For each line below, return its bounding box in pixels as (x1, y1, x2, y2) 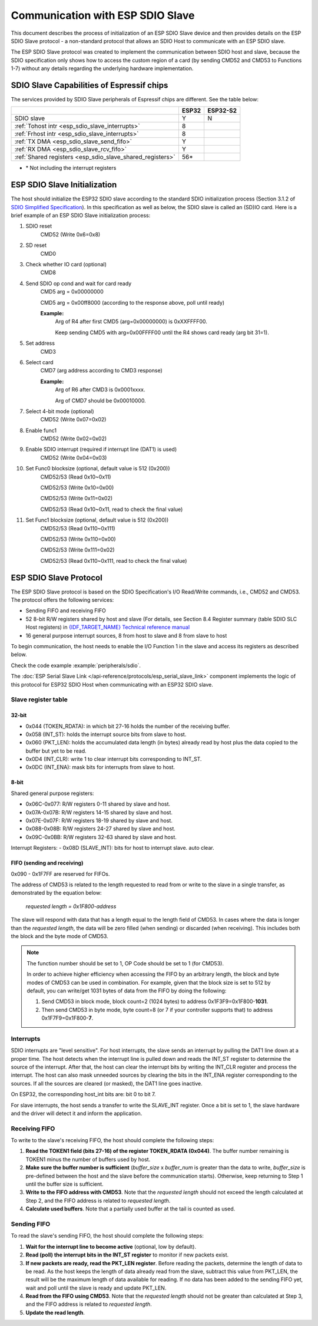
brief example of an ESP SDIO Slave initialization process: (11, 212, 151, 219)
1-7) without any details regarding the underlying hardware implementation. (11, 65, 194, 72)
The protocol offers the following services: (11, 596, 114, 603)
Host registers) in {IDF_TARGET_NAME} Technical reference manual (25, 624, 190, 631)
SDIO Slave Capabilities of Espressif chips (11, 80, 168, 90)
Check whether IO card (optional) (25, 261, 107, 268)
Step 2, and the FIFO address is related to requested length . (25, 1197, 171, 1204)
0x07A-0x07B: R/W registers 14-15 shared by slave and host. (25, 809, 173, 816)
